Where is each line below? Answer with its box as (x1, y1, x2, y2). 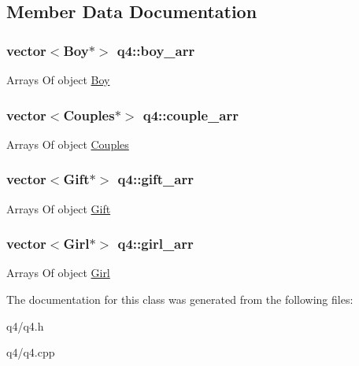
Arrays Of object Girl (6, 264, 110, 281)
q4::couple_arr (142, 105, 239, 124)
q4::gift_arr (117, 169, 194, 189)
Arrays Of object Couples (6, 135, 129, 152)
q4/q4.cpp (6, 344, 55, 360)
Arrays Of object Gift (6, 200, 111, 216)
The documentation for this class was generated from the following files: (6, 291, 353, 308)
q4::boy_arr (117, 40, 195, 60)
